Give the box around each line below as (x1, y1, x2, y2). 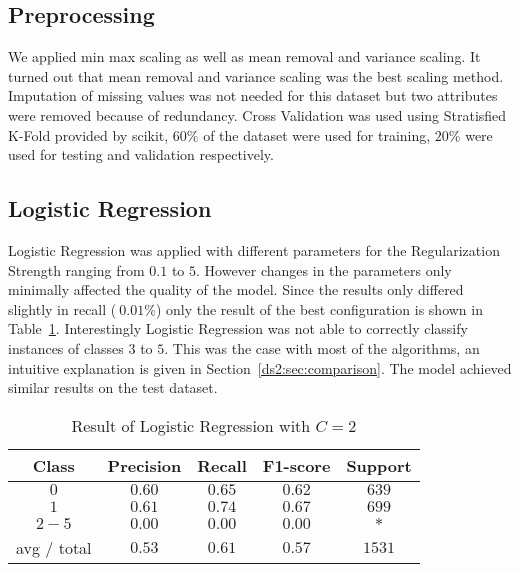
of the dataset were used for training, (203, 124, 431, 145)
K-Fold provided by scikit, (8, 124, 169, 145)
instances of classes (8, 337, 124, 358)
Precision (107, 453, 182, 477)
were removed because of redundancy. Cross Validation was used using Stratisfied (8, 104, 507, 125)
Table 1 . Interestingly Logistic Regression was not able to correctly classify (8, 318, 468, 339)
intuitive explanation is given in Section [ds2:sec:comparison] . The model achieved (8, 357, 512, 378)
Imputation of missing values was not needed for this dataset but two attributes (8, 85, 498, 106)
